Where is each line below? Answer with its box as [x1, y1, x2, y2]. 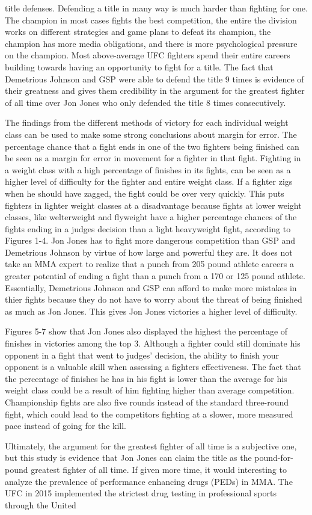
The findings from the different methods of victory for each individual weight [5, 116, 289, 129]
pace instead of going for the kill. [5, 419, 126, 432]
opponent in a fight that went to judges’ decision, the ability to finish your [5, 348, 280, 361]
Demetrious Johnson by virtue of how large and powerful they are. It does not [5, 245, 293, 258]
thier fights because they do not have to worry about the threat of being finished [5, 293, 302, 306]
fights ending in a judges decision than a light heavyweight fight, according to [5, 222, 291, 235]
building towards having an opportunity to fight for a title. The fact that [5, 60, 274, 73]
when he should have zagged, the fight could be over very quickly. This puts [5, 187, 284, 199]
